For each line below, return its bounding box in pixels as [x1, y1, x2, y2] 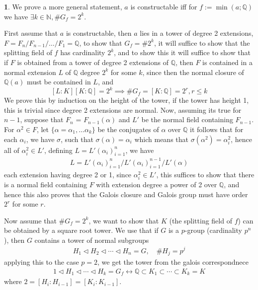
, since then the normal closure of [142, 67, 244, 77]
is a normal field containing [4, 179, 87, 189]
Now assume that [4, 215, 57, 225]
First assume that [4, 28, 58, 38]
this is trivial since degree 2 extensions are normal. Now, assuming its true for [4, 104, 242, 115]
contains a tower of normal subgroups [34, 234, 149, 245]
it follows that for [190, 124, 244, 135]
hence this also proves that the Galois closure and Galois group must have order [4, 189, 248, 199]
